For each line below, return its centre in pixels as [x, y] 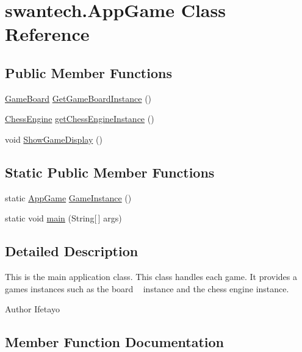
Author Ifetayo [32, 309]
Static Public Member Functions [110, 172]
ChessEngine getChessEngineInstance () [80, 119]
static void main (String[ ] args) [63, 218]
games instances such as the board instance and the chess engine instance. [147, 288]
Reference [47, 34]
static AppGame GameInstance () [68, 197]
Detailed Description [72, 251]
